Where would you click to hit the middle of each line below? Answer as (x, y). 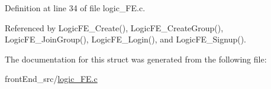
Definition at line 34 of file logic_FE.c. (75, 8)
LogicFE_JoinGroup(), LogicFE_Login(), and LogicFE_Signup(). (125, 39)
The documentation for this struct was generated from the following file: (136, 59)
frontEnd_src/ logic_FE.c (51, 79)
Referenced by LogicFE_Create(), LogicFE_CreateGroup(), (114, 27)
